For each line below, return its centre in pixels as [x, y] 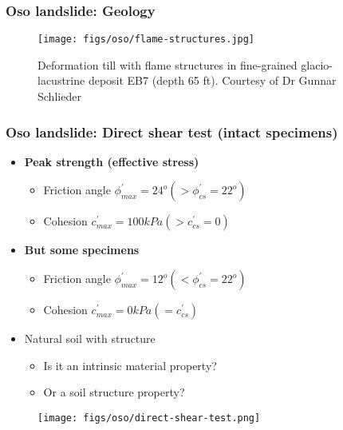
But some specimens [82, 250]
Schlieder [59, 96]
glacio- [317, 64]
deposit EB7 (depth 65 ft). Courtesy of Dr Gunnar [212, 80]
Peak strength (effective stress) [112, 161]
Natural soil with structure [90, 338]
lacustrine [61, 80]
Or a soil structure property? [114, 392]
